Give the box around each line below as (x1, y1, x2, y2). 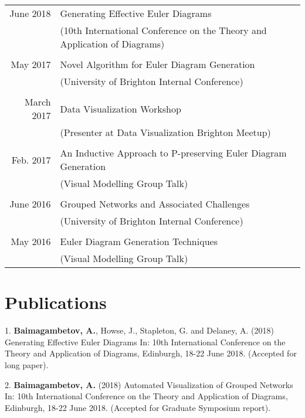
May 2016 (11, 235, 51, 248)
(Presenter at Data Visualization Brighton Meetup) (60, 125, 271, 139)
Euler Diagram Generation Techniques (60, 235, 218, 248)
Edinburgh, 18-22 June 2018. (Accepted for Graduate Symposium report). (5, 401, 271, 413)
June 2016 (9, 197, 51, 210)
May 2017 (11, 57, 51, 71)
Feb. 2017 (11, 152, 51, 166)
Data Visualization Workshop (60, 101, 181, 115)
